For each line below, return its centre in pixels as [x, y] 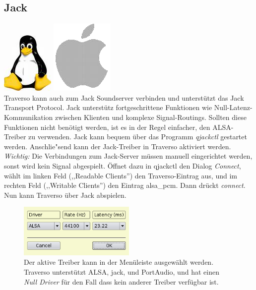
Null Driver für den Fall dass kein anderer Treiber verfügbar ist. [121, 281]
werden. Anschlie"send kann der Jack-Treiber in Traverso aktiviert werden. [118, 146]
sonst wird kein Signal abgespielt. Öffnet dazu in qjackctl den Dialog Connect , [123, 165]
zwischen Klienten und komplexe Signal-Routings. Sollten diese [151, 117]
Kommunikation [29, 117]
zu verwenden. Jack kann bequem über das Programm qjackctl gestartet [138, 137]
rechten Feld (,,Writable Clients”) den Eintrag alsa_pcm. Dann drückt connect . [125, 185]
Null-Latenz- [233, 107]
